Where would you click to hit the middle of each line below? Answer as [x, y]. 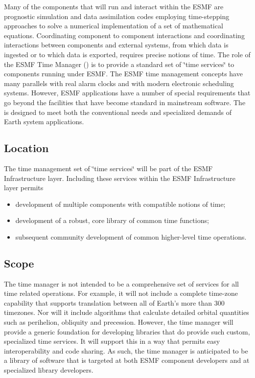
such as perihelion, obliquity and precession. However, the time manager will [119, 322]
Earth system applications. [44, 122]
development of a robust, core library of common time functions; [112, 220]
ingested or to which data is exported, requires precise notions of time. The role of [127, 54]
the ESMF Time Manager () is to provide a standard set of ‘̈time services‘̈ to [119, 64]
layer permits [24, 188]
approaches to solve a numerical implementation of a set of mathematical [114, 26]
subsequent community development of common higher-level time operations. [131, 236]
